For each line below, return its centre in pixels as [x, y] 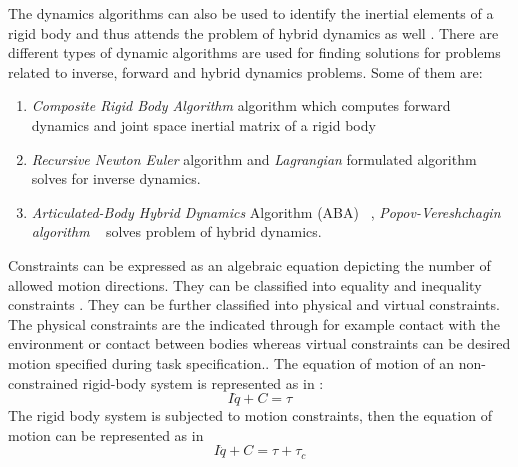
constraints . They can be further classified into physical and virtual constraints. [254, 304]
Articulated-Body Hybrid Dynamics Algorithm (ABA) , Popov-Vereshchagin [266, 211]
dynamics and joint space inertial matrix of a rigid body [203, 124]
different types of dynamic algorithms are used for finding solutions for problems [254, 52]
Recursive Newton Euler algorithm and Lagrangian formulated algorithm [254, 158]
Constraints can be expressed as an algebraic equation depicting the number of [249, 264]
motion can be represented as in [106, 434]
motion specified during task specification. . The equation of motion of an [231, 362]
